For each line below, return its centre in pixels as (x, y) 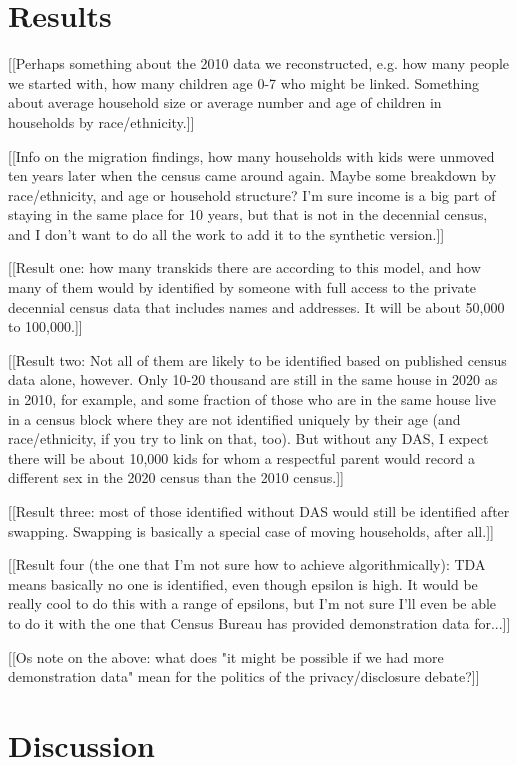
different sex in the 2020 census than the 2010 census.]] (176, 477)
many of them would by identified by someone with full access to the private (242, 287)
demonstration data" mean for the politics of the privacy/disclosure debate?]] (244, 676)
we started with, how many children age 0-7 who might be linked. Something (244, 82)
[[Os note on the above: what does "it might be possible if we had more (226, 656)
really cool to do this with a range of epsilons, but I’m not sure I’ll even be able (252, 603)
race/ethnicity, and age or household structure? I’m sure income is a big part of (252, 194)
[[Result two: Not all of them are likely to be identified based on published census (257, 359)
